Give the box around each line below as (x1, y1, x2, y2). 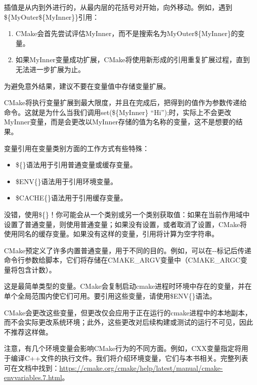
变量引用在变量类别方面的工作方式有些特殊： (4, 143, 149, 153)
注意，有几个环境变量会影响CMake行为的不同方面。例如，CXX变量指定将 (4, 343, 242, 353)
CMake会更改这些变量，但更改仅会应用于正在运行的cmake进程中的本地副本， (4, 307, 252, 317)
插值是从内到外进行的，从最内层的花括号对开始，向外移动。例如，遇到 (4, 2, 232, 12)
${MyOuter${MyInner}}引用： (4, 11, 99, 22)
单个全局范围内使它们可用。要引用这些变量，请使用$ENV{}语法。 (4, 291, 216, 301)
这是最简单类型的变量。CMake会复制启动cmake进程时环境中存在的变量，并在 (4, 281, 252, 291)
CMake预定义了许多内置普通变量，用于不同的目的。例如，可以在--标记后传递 (4, 245, 252, 255)
